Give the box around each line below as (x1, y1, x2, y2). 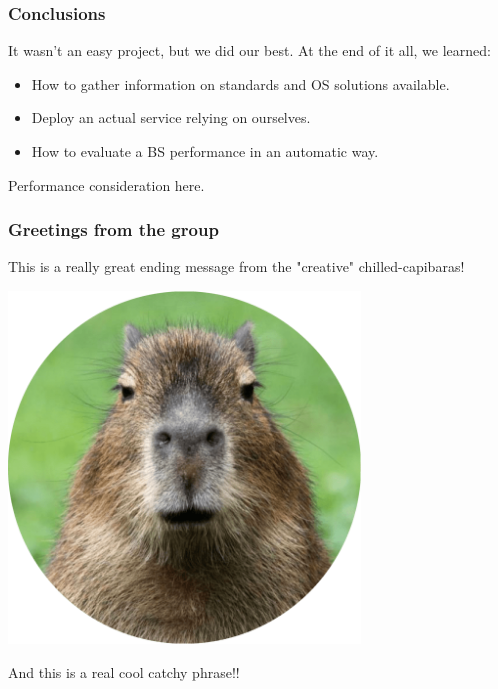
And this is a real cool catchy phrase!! (8, 661, 240, 682)
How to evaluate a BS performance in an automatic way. (31, 141, 379, 161)
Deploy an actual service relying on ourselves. (31, 107, 311, 128)
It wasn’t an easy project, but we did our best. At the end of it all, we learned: (8, 40, 491, 61)
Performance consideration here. (8, 174, 205, 195)
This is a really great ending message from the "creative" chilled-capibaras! (8, 256, 465, 277)
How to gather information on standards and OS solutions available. (31, 73, 450, 94)
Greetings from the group (8, 217, 219, 242)
